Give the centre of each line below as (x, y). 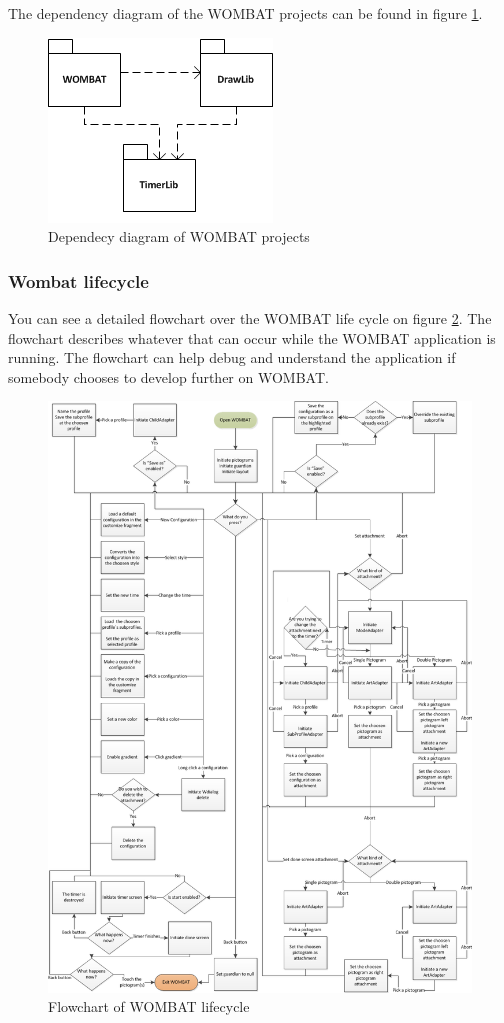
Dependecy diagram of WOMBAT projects (179, 236)
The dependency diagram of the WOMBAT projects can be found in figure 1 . (245, 13)
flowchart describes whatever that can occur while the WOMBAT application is (252, 337)
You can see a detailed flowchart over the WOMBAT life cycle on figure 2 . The (250, 318)
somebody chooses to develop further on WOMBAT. (168, 376)
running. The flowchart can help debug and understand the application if (232, 357)
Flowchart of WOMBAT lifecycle (149, 1006)
